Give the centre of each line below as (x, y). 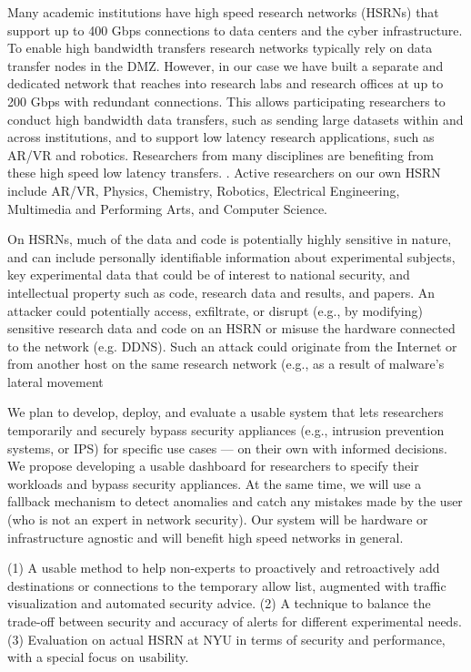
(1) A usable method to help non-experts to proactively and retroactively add (224, 568)
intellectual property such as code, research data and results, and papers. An (221, 292)
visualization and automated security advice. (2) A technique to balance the (219, 603)
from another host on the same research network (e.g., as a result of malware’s (226, 364)
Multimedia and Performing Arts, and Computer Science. (168, 208)
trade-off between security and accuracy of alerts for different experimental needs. (235, 621)
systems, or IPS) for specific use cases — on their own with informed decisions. (227, 448)
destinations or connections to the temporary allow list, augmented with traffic (227, 585)
